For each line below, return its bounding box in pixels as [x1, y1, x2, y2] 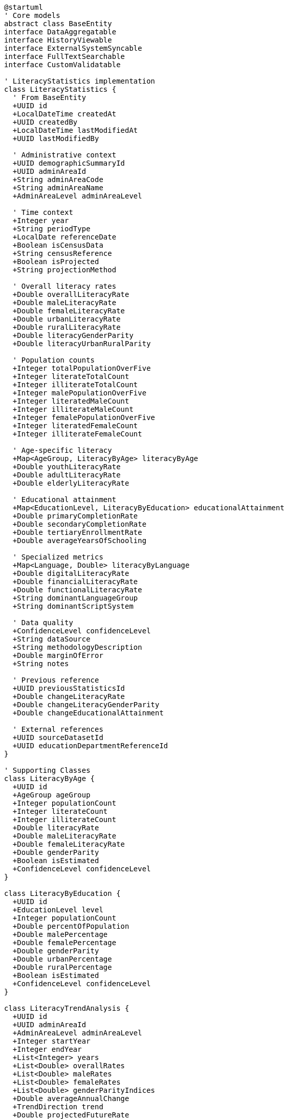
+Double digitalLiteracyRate [12, 569, 129, 577]
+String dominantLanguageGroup [12, 594, 138, 602]
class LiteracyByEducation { [4, 889, 121, 897]
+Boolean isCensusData [12, 241, 103, 249]
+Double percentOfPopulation [12, 922, 129, 930]
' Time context [12, 208, 73, 216]
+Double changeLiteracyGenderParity [12, 701, 160, 709]
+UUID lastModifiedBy [12, 134, 99, 143]
